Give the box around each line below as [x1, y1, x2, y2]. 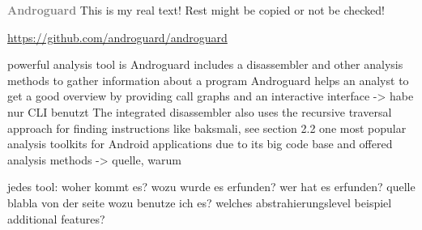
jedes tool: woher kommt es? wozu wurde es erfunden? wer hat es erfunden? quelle [7, 178, 416, 195]
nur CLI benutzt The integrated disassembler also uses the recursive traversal [7, 103, 392, 120]
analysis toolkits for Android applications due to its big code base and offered [7, 135, 393, 152]
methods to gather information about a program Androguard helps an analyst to [7, 71, 409, 88]
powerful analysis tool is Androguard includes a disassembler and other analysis [7, 56, 403, 73]
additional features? [7, 210, 105, 227]
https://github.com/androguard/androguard [7, 28, 228, 45]
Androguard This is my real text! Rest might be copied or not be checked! [7, 2, 385, 18]
